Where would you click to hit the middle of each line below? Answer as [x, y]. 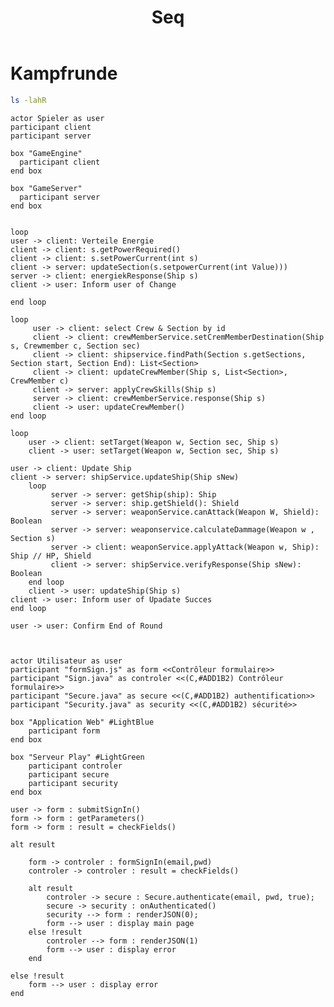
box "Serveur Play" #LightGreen [77, 757]
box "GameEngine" [46, 153]
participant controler [75, 766]
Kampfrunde [64, 73]
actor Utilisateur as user [66, 661]
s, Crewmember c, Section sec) [75, 346]
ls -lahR [28, 100]
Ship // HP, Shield [51, 556]
